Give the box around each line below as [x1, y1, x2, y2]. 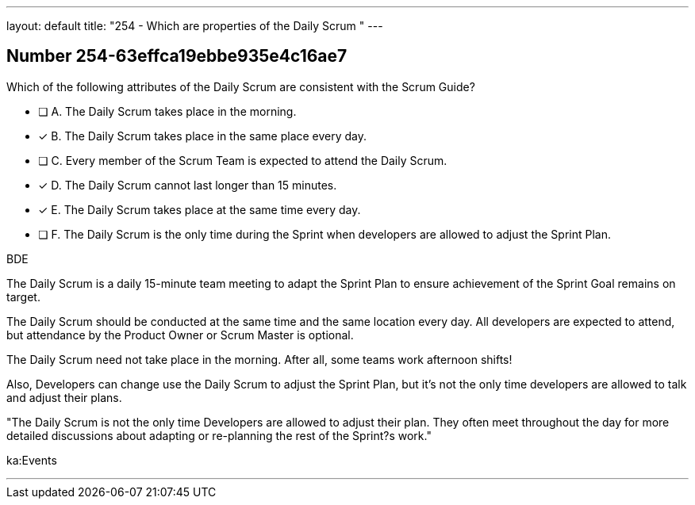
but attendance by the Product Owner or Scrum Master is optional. [6, 327, 354, 342]
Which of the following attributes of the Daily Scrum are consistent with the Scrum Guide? [6, 79, 475, 94]
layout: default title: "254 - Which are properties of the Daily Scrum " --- [6, 19, 383, 33]
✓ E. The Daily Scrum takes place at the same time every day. [38, 202, 361, 216]
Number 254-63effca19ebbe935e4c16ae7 [6, 46, 347, 67]
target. [6, 289, 40, 304]
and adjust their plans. [6, 390, 122, 404]
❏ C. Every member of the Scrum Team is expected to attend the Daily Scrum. [38, 153, 447, 167]
